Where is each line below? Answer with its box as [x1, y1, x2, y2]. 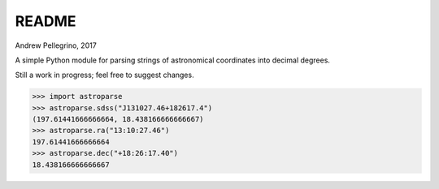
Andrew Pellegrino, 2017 [15, 41, 97, 50]
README [15, 12, 76, 30]
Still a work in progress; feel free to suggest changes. [15, 70, 194, 80]
